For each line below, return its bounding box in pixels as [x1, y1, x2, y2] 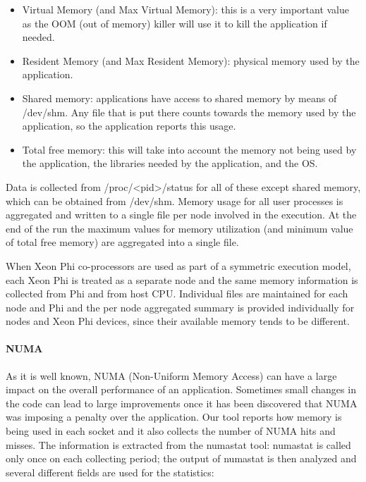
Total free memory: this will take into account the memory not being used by [22, 142, 357, 156]
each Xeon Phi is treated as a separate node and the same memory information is [6, 272, 358, 287]
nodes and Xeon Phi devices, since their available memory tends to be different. [6, 314, 350, 328]
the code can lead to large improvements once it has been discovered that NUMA [6, 395, 358, 410]
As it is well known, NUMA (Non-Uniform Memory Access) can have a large [6, 368, 337, 383]
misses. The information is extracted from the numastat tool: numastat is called [6, 437, 351, 452]
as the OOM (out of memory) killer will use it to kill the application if [22, 16, 327, 30]
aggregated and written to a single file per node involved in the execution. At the [6, 207, 357, 222]
